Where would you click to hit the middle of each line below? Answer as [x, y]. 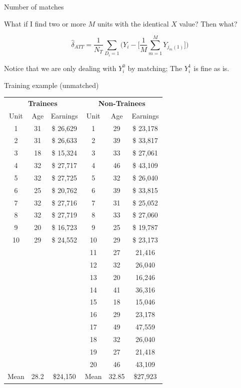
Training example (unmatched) [51, 85]
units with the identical [133, 23]
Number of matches [34, 6]
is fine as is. [211, 68]
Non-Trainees [122, 103]
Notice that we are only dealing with [60, 68]
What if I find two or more [45, 23]
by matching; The [155, 68]
